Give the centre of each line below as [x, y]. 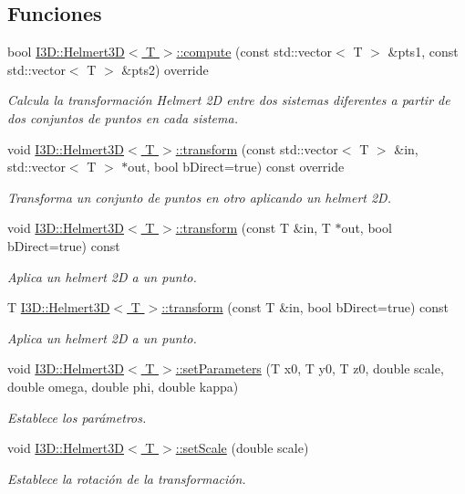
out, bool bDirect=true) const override [236, 167]
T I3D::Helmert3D [59, 307]
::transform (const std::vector [257, 148]
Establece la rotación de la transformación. [127, 478]
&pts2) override [165, 69]
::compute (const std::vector [254, 52]
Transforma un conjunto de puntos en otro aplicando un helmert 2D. [199, 197]
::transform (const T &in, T [253, 228]
